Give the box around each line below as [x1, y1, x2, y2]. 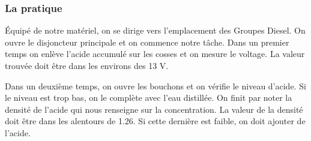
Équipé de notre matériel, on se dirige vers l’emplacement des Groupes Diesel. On [5, 24, 306, 37]
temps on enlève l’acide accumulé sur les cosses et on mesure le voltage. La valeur [5, 47, 305, 60]
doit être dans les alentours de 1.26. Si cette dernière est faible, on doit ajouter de [5, 115, 306, 127]
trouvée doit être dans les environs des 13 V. [5, 59, 169, 71]
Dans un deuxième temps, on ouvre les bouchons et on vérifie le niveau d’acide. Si [5, 79, 306, 92]
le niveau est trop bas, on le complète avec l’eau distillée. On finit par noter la [5, 91, 292, 104]
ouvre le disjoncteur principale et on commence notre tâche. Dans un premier [5, 35, 289, 48]
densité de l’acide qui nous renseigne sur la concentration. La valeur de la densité [5, 103, 303, 115]
